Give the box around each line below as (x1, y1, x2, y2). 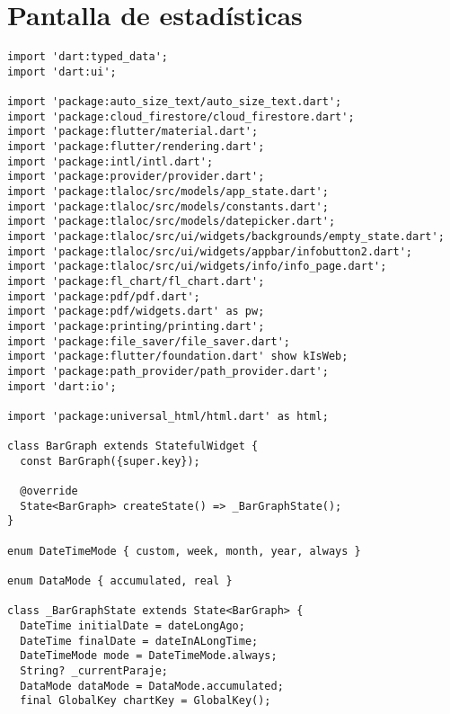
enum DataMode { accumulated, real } (7, 575, 233, 588)
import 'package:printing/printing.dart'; (7, 319, 265, 333)
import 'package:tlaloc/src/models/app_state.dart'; (7, 185, 329, 199)
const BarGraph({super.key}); (20, 454, 200, 468)
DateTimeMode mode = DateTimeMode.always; (20, 649, 278, 663)
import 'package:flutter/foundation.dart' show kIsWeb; (7, 350, 349, 363)
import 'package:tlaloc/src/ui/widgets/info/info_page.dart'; (7, 260, 387, 273)
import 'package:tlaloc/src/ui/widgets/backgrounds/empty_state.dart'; (7, 230, 445, 243)
